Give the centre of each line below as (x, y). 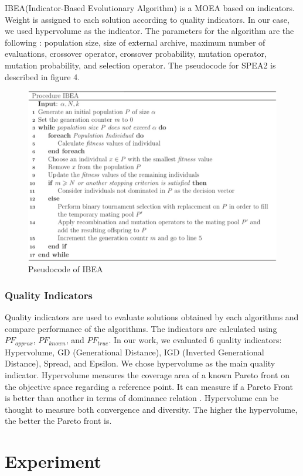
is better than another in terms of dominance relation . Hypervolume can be (142, 398)
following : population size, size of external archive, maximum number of (135, 42)
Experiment (53, 461)
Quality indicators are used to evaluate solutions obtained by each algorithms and (152, 317)
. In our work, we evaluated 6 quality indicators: (195, 340)
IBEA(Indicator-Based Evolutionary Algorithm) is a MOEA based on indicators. (150, 8)
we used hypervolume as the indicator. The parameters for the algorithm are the (149, 31)
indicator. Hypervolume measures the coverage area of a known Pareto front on (147, 375)
